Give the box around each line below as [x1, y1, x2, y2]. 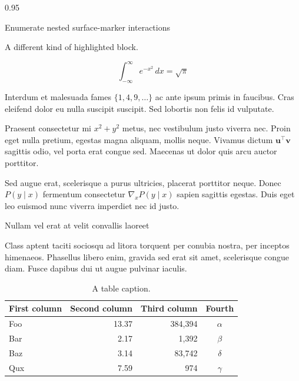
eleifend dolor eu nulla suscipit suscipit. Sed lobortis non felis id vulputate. [5, 102, 274, 114]
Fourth [205, 302, 234, 314]
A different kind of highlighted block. [5, 41, 138, 53]
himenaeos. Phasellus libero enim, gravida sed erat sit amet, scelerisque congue [5, 250, 290, 263]
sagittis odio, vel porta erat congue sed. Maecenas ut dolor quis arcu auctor [5, 145, 277, 157]
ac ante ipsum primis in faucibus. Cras [155, 91, 294, 103]
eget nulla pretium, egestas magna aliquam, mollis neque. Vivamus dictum [5, 133, 273, 145]
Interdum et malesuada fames [5, 91, 112, 103]
